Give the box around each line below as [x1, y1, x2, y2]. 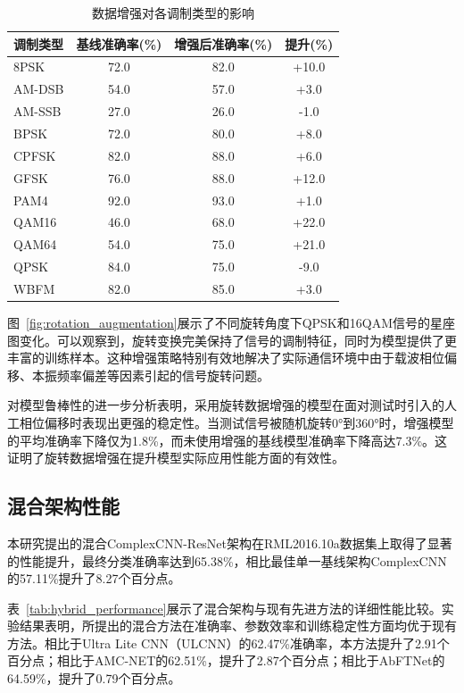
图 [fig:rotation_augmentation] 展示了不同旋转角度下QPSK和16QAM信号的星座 [7, 313, 455, 331]
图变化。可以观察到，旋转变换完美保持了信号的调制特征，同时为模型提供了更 [7, 330, 457, 349]
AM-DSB [13, 79, 64, 98]
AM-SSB [13, 102, 62, 121]
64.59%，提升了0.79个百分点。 [7, 669, 181, 688]
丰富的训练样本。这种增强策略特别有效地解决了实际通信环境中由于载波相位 [7, 348, 444, 367]
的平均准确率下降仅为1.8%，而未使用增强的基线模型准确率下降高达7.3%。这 [7, 430, 448, 449]
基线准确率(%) [76, 34, 162, 53]
